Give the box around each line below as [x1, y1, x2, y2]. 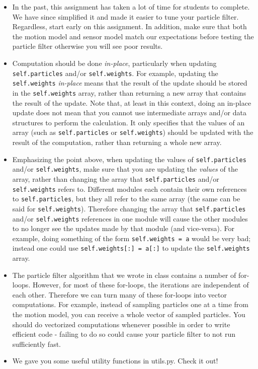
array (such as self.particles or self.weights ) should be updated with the [12, 127, 253, 137]
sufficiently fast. [12, 338, 61, 349]
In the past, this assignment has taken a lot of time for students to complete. [12, 2, 250, 12]
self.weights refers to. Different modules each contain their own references [12, 183, 247, 194]
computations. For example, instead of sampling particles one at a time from [12, 299, 249, 310]
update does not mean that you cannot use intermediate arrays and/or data [12, 107, 246, 118]
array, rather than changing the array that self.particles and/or [12, 173, 219, 184]
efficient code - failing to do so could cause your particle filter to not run [12, 329, 236, 339]
